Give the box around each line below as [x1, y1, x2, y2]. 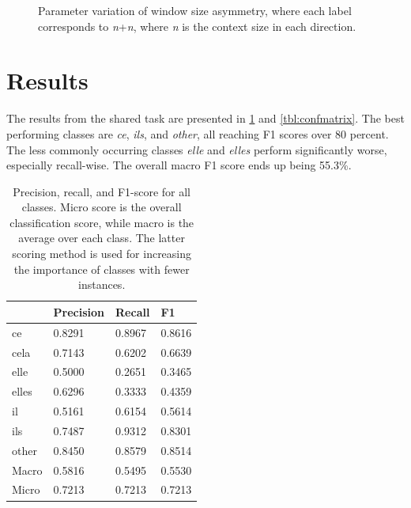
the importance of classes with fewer [13, 260, 190, 277]
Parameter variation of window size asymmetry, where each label [38, 2, 352, 18]
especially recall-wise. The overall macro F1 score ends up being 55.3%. [6, 157, 352, 173]
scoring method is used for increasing [12, 245, 192, 262]
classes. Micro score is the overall [21, 199, 182, 215]
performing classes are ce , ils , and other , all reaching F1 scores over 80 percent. [6, 125, 389, 142]
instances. [78, 276, 126, 293]
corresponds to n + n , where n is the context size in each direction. [38, 17, 356, 34]
